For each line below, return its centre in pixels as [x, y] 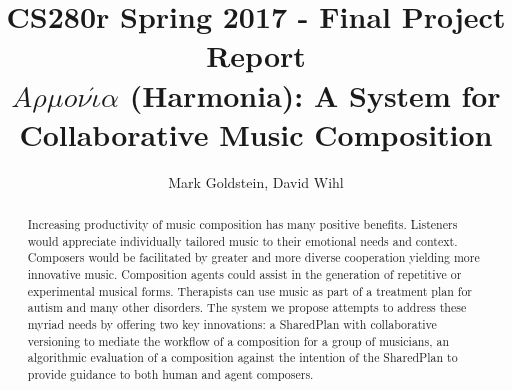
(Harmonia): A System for [315, 94]
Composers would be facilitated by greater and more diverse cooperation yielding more [253, 257]
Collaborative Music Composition [256, 133]
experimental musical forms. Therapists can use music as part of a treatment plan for [250, 290]
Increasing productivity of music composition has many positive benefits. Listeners [242, 224]
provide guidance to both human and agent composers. [170, 373]
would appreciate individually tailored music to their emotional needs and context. [242, 240]
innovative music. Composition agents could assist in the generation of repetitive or [244, 274]
